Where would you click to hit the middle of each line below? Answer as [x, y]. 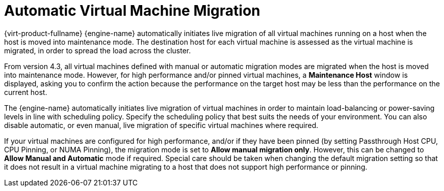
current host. [26, 92]
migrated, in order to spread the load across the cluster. [98, 50]
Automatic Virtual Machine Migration [132, 11]
